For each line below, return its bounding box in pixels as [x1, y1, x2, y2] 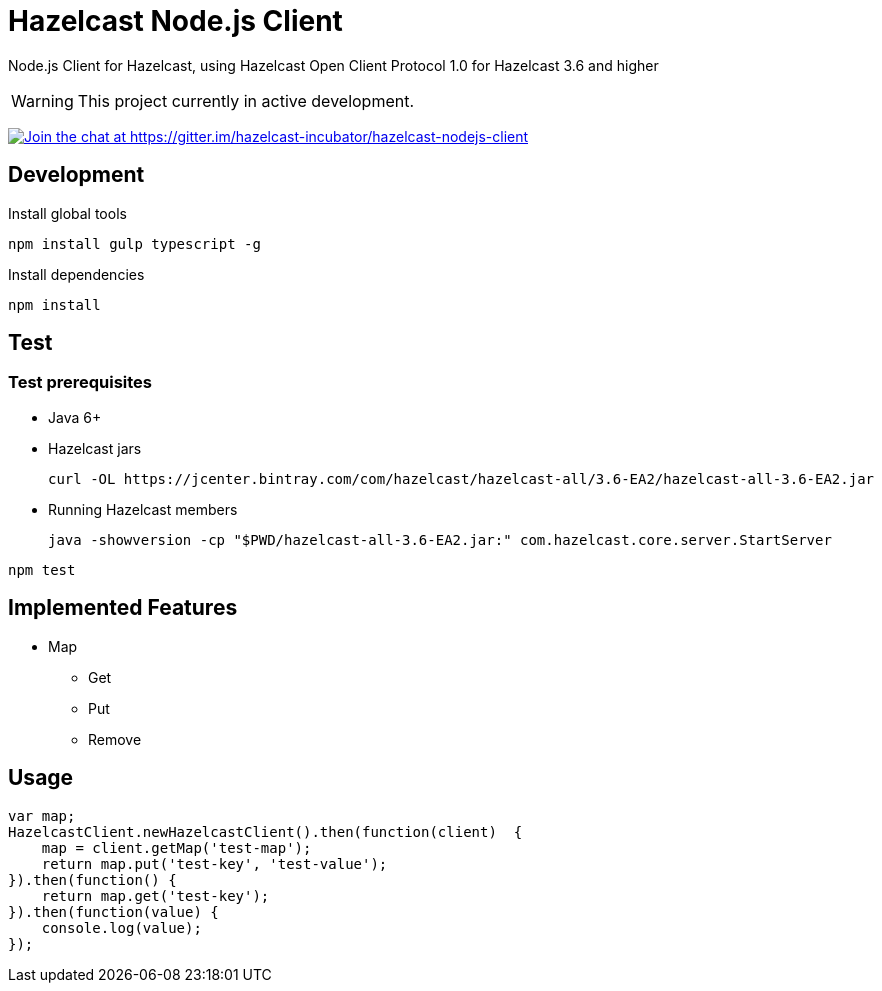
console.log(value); [41, 919, 202, 936]
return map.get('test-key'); [41, 887, 270, 904]
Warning [11, 90, 74, 111]
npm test [8, 561, 76, 578]
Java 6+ [48, 408, 102, 426]
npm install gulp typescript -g [8, 235, 261, 252]
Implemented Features [8, 595, 238, 621]
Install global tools [8, 204, 127, 222]
